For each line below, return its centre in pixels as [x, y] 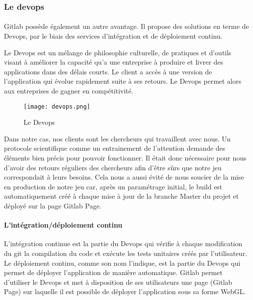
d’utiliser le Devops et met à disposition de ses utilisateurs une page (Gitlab [118, 282]
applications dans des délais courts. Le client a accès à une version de [108, 71]
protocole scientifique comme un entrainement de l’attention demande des [115, 148]
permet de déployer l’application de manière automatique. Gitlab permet [113, 272]
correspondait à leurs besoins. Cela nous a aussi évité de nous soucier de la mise [124, 177]
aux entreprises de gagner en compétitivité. [69, 91]
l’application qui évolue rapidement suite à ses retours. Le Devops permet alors [123, 81]
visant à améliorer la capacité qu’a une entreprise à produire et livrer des [114, 62]
